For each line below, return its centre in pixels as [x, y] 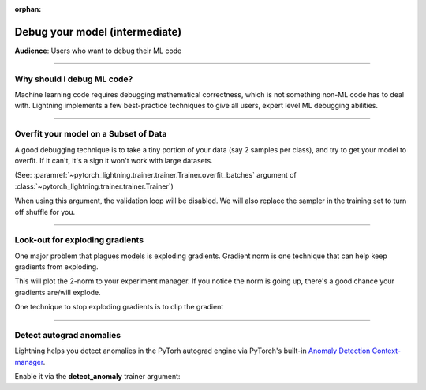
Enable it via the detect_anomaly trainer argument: [97, 377]
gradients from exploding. [56, 267]
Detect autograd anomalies [68, 335]
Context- [387, 351]
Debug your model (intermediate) [98, 32]
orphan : [28, 9]
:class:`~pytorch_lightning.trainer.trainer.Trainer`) [94, 186]
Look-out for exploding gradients [79, 240]
